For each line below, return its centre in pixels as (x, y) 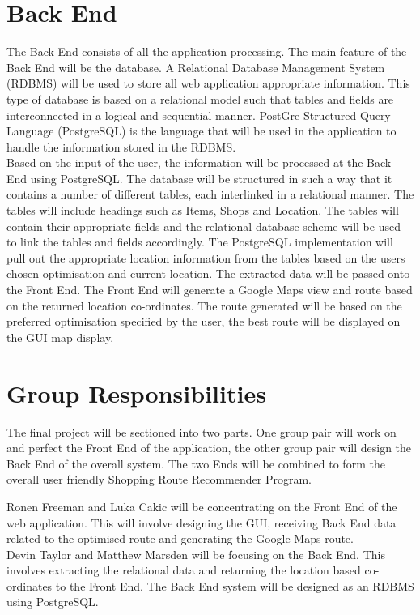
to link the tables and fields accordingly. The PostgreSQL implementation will (200, 242)
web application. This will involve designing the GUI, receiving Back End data (202, 522)
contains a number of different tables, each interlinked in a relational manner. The (210, 194)
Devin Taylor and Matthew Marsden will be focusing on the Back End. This (196, 554)
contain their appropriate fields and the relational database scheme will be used (204, 226)
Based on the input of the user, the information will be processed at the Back (199, 162)
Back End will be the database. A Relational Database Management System (196, 67)
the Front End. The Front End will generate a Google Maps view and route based (210, 290)
